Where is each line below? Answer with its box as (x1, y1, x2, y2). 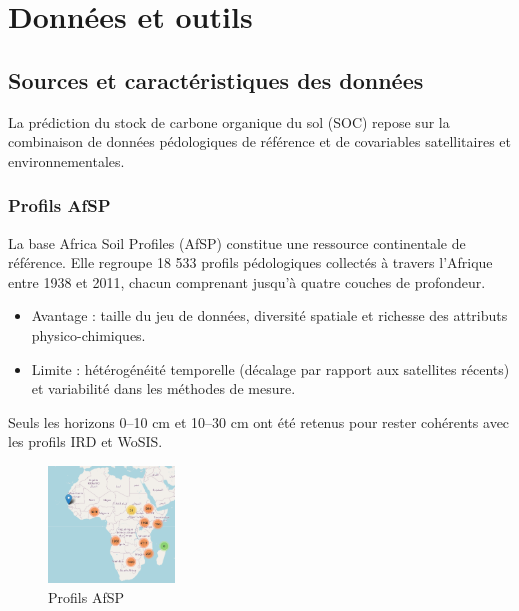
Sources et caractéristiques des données (8, 64, 424, 95)
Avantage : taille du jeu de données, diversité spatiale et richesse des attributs (31, 305, 508, 326)
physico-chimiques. (31, 324, 146, 345)
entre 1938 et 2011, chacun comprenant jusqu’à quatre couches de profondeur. (8, 271, 486, 292)
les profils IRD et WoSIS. (8, 431, 163, 452)
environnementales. (8, 150, 125, 171)
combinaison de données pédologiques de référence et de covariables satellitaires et (8, 131, 512, 152)
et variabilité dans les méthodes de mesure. (31, 378, 296, 399)
